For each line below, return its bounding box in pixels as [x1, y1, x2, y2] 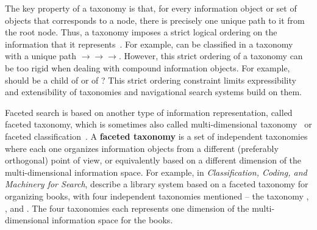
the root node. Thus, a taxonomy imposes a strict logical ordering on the [5, 26, 277, 38]
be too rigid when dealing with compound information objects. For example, [5, 61, 290, 74]
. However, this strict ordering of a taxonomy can [118, 49, 303, 62]
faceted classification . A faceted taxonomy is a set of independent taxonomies [5, 129, 308, 142]
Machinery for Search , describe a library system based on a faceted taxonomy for [5, 178, 308, 190]
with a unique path [5, 49, 77, 62]
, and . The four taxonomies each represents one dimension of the [5, 201, 249, 214]
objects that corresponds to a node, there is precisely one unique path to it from [5, 13, 305, 26]
